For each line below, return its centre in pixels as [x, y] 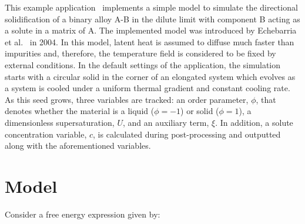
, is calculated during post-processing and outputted [187, 134]
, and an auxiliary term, [166, 122]
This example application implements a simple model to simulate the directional [151, 7]
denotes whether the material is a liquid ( [80, 111]
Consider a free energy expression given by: [83, 214]
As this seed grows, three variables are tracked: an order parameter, [127, 99]
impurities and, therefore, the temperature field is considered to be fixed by [140, 53]
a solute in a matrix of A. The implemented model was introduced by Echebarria [151, 30]
